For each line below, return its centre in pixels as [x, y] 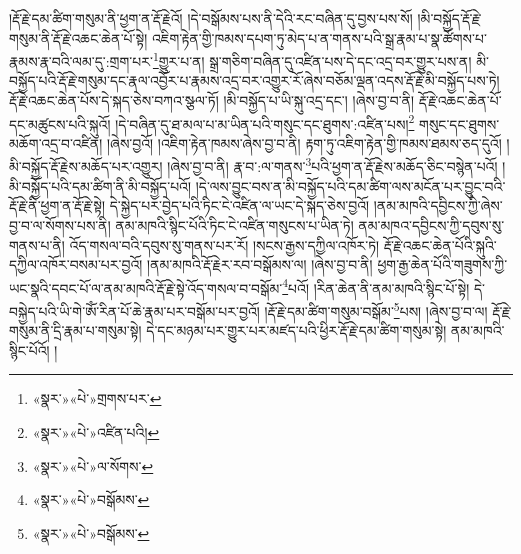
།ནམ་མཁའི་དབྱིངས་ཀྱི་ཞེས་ [438, 205]
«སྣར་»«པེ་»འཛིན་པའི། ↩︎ [96, 431]
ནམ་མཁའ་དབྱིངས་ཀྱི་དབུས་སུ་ [431, 224]
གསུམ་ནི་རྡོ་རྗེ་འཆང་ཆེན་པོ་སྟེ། [78, 37]
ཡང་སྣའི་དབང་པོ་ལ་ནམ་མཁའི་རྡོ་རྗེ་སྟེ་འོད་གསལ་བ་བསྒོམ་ [146, 287]
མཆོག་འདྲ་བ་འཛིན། [56, 142]
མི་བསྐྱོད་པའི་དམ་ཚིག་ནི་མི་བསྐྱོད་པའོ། [100, 185]
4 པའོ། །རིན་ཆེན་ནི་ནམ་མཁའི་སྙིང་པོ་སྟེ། [376, 286]
